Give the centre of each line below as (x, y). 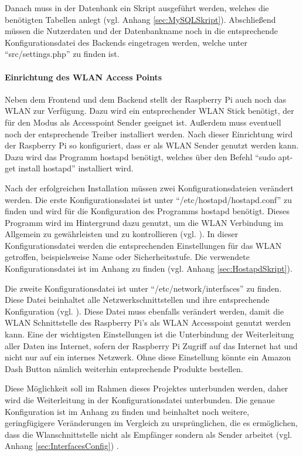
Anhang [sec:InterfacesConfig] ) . (62, 446)
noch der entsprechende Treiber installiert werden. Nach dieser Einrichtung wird (149, 134)
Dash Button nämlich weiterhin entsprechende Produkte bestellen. (124, 368)
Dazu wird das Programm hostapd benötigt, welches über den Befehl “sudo (140, 156)
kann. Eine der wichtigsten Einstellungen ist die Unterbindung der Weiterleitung (149, 334)
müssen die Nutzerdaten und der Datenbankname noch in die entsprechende (142, 31)
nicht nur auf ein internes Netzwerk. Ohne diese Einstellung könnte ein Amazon (148, 357)
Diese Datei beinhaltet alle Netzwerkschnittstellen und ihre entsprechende (137, 300)
